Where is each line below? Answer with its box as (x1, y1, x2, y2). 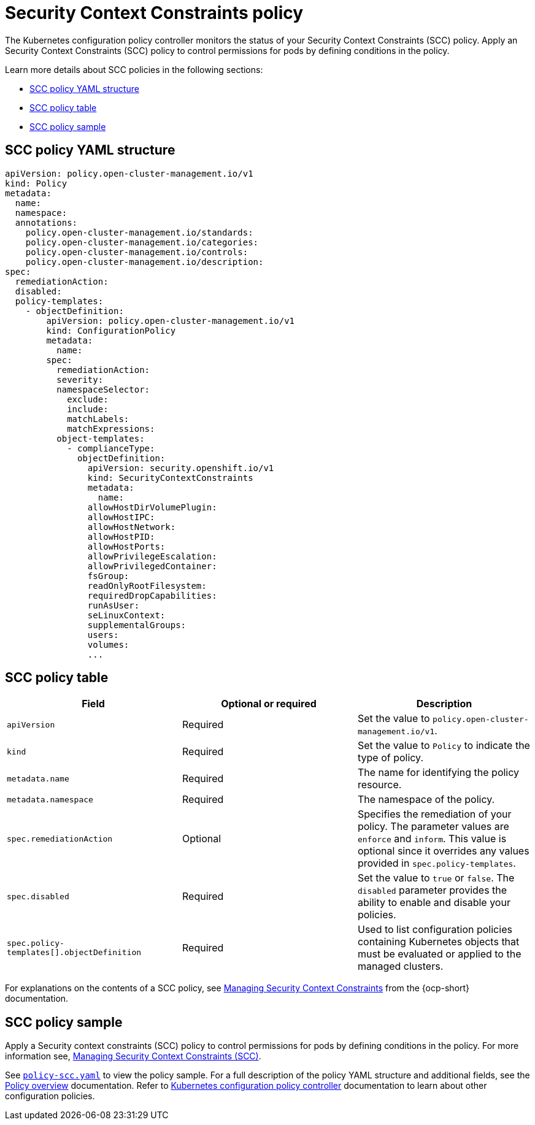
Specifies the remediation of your (357, 808, 512, 821)
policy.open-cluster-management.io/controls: (25, 247, 248, 257)
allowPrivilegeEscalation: (87, 551, 217, 561)
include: (67, 404, 109, 414)
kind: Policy (5, 178, 67, 188)
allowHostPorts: (87, 541, 166, 551)
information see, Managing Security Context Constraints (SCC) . (5, 1051, 261, 1062)
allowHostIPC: (87, 512, 155, 522)
